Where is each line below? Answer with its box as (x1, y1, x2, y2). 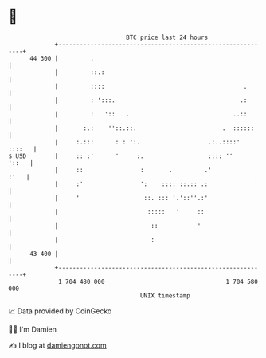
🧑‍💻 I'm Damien (8, 325, 57, 334)
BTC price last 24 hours (126, 33, 209, 41)
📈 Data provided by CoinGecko (8, 306, 112, 316)
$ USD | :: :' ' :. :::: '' (8, 151, 233, 160)
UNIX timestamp (139, 291, 191, 300)
